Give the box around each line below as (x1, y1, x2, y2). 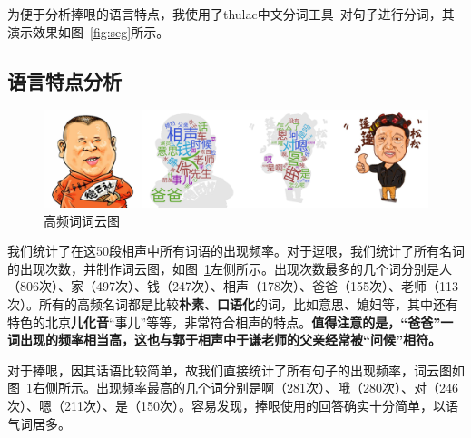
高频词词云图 (44, 210, 120, 229)
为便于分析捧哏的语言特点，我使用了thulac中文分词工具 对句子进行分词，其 (7, 5, 455, 23)
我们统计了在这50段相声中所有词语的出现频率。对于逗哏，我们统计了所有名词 (7, 241, 465, 260)
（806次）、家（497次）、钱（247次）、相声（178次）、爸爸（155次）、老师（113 (7, 277, 458, 296)
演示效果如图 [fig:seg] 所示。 (7, 22, 170, 41)
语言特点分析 (7, 66, 122, 94)
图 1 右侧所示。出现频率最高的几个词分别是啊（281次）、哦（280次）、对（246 (7, 378, 458, 397)
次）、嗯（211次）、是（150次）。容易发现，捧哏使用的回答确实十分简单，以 (7, 395, 446, 414)
